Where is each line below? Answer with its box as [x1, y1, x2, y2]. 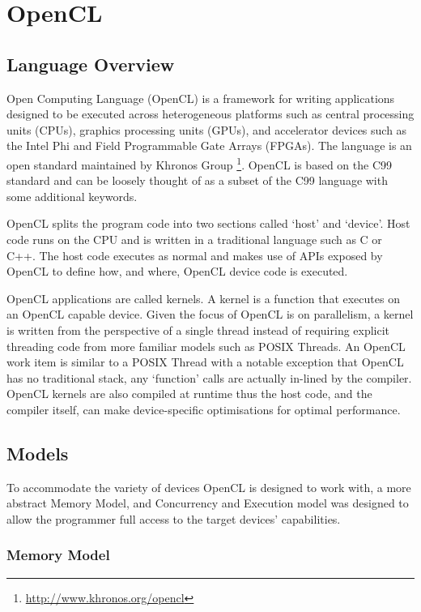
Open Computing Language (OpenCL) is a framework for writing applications [6, 89, 395, 106]
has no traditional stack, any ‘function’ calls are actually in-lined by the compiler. [6, 369, 412, 386]
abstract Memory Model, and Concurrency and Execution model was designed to [6, 494, 409, 511]
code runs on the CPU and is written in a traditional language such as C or [6, 230, 382, 247]
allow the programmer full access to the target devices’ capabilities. [6, 510, 341, 527]
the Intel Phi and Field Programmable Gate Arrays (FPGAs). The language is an [6, 137, 412, 154]
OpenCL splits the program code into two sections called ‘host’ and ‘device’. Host [6, 215, 410, 232]
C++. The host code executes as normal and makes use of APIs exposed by [6, 246, 383, 263]
